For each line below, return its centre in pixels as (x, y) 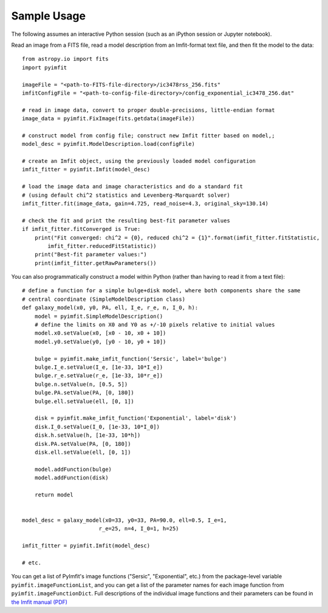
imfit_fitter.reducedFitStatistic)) (102, 246)
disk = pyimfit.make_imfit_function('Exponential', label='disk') (135, 418)
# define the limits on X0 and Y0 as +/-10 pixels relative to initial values (155, 325)
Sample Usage (49, 16)
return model (54, 495)
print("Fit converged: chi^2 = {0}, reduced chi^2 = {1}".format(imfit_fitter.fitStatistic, (177, 238)
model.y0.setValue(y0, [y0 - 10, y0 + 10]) (100, 341)
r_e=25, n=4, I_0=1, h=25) (139, 529)
